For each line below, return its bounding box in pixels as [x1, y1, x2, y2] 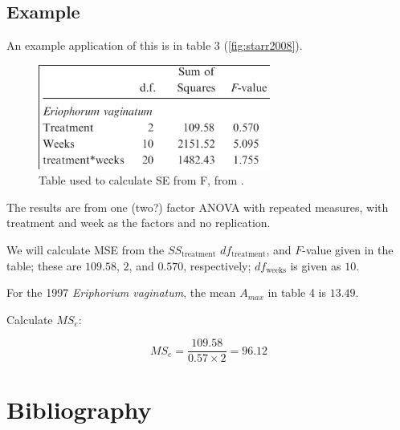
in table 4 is [267, 284, 326, 301]
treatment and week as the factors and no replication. [6, 214, 271, 231]
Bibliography [6, 392, 152, 425]
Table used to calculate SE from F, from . [39, 172, 244, 189]
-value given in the [302, 241, 394, 258]
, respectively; [183, 257, 251, 274]
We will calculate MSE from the [6, 241, 165, 258]
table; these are [6, 257, 82, 274]
